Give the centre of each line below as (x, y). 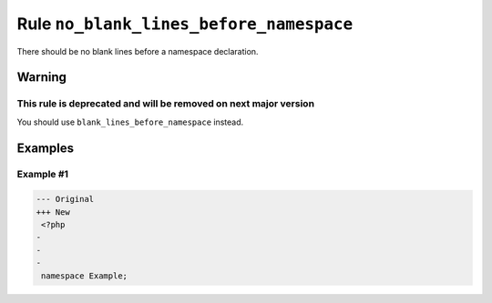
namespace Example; (84, 276)
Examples (46, 148)
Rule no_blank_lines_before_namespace (185, 24)
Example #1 (42, 175)
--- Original (65, 199)
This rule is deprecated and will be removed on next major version (165, 104)
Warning (42, 77)
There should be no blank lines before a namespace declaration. (138, 51)
